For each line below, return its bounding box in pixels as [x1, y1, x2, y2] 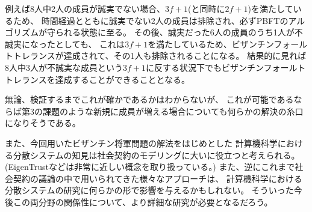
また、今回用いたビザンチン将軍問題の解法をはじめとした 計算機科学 [5, 136, 278, 149]
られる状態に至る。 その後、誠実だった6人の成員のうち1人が [55, 26, 295, 38]
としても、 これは [55, 37, 125, 50]
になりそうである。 [5, 117, 81, 129]
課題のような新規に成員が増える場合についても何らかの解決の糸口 [42, 104, 304, 117]
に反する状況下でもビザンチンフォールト [146, 61, 306, 73]
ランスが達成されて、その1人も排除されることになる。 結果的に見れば [30, 49, 307, 62]
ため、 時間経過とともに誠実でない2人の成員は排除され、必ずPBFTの [13, 14, 289, 26]
